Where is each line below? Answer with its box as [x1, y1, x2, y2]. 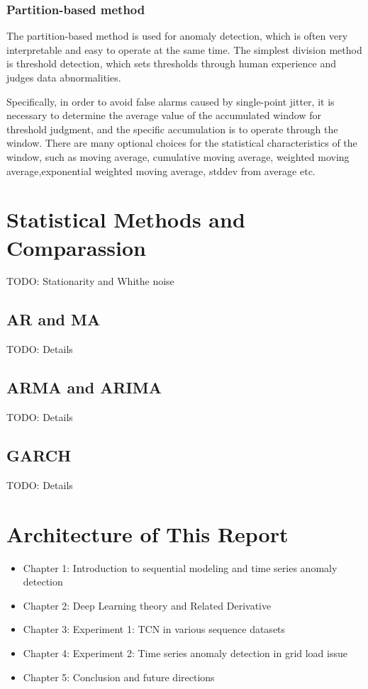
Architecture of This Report [6, 519, 289, 548]
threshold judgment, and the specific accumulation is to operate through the [6, 121, 338, 136]
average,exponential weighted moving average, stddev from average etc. [6, 163, 316, 178]
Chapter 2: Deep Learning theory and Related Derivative [23, 598, 272, 612]
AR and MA [6, 308, 101, 330]
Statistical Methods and [6, 205, 245, 234]
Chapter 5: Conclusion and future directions [23, 669, 215, 684]
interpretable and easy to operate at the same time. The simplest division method [6, 42, 362, 57]
